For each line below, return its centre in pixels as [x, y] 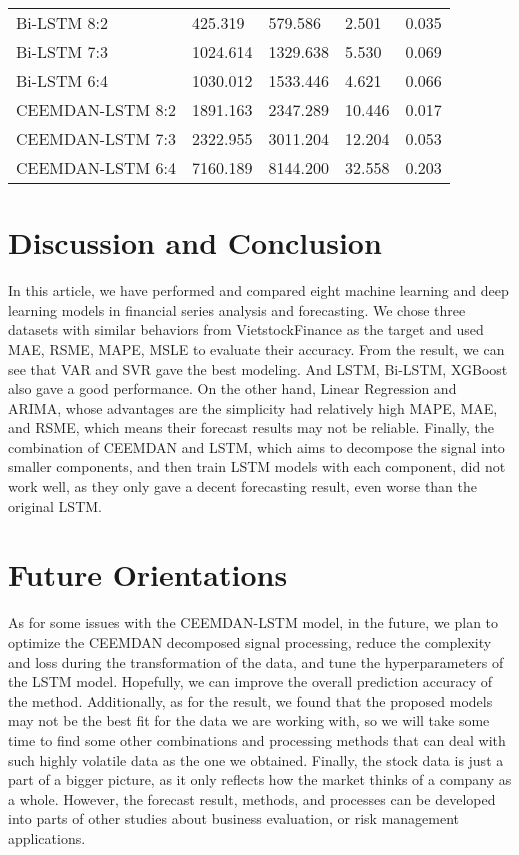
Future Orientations [148, 574]
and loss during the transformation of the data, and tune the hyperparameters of [256, 661]
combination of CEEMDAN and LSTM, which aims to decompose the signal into [256, 446]
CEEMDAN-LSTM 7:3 [96, 138]
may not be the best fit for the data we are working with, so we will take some [249, 720]
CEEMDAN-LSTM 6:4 [96, 167]
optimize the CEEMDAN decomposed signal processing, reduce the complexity [250, 641]
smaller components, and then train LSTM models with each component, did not [257, 466]
